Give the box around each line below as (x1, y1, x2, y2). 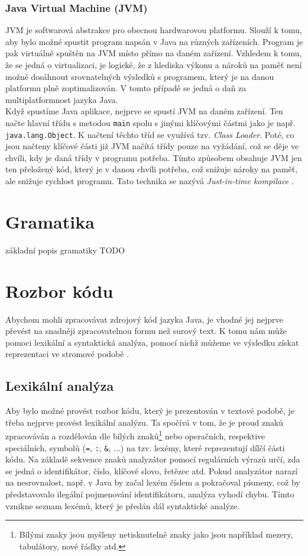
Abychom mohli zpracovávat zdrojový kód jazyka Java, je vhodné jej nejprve (5, 313, 283, 325)
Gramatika (5, 209, 95, 233)
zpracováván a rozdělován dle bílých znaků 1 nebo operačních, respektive (5, 428, 265, 442)
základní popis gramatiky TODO (5, 243, 125, 256)
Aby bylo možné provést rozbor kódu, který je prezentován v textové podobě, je (5, 404, 295, 417)
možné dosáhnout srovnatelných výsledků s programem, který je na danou (5, 70, 274, 82)
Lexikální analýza (5, 377, 114, 395)
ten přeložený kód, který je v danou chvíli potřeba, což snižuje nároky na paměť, (5, 163, 298, 175)
